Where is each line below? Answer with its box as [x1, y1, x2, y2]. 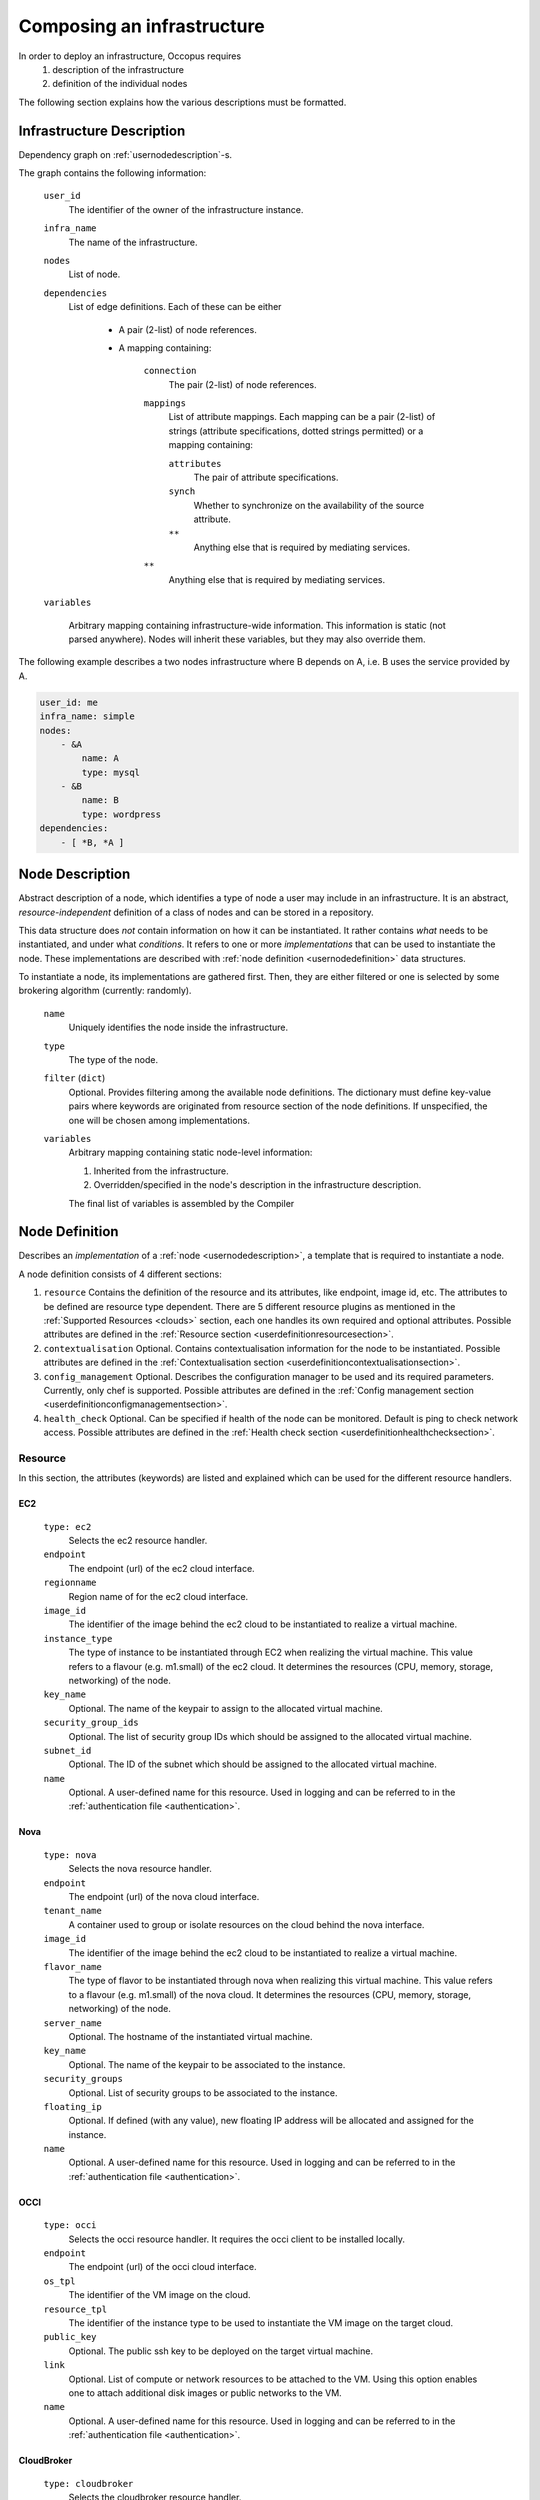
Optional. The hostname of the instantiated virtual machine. [68, 2030, 313, 2042]
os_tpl [43, 2275, 76, 2287]
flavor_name [43, 1961, 102, 1972]
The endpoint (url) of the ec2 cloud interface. [68, 1562, 255, 1574]
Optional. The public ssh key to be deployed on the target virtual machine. [68, 2345, 374, 2357]
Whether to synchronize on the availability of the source [193, 499, 425, 511]
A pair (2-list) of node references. [118, 323, 257, 335]
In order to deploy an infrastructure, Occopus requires [18, 50, 242, 62]
